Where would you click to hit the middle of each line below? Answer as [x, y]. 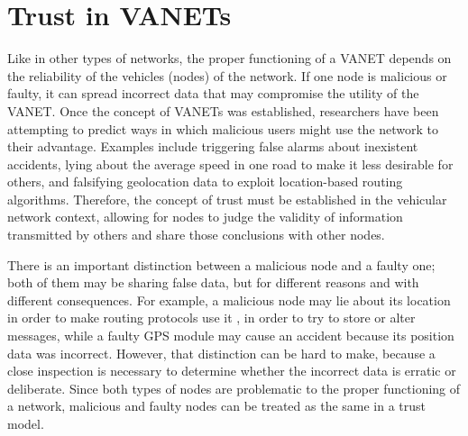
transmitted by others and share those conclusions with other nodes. [196, 235]
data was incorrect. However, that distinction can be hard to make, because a [221, 353]
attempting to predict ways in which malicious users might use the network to [223, 128]
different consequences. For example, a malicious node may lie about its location [229, 300]
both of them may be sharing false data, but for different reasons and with [213, 282]
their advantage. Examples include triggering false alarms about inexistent [213, 146]
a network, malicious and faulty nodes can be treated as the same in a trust [217, 406]
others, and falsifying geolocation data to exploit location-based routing [205, 182]
